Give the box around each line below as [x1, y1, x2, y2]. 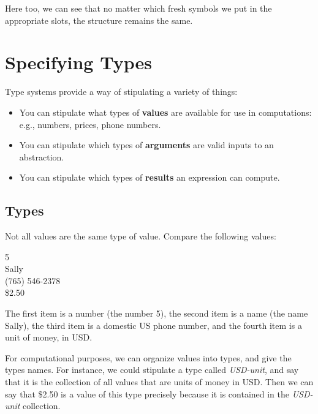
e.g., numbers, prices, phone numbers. [19, 118, 161, 130]
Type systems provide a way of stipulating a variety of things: [5, 85, 238, 98]
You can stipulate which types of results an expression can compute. [19, 171, 280, 184]
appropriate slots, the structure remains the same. [5, 13, 193, 26]
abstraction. [19, 150, 64, 163]
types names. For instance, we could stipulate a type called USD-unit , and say [5, 363, 299, 376]
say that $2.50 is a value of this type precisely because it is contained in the [5, 387, 290, 400]
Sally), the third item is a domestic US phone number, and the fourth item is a [5, 318, 302, 331]
